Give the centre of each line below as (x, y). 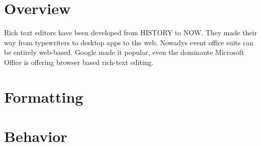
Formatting (44, 96)
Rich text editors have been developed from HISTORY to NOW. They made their (131, 32)
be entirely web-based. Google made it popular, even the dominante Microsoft (124, 52)
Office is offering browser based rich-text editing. (79, 62)
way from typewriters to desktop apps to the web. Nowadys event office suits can (129, 42)
